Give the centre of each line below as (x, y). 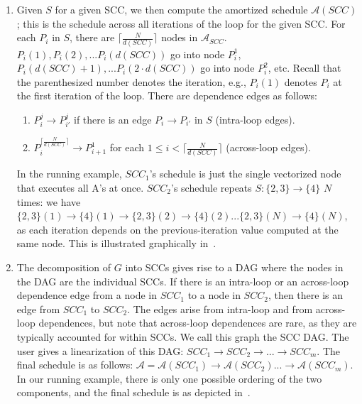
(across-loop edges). (268, 147)
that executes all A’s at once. (80, 188)
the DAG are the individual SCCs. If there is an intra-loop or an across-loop (183, 281)
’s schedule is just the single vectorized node (245, 174)
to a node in (214, 295)
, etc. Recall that (305, 68)
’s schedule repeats (212, 188)
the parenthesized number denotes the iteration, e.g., (131, 81)
